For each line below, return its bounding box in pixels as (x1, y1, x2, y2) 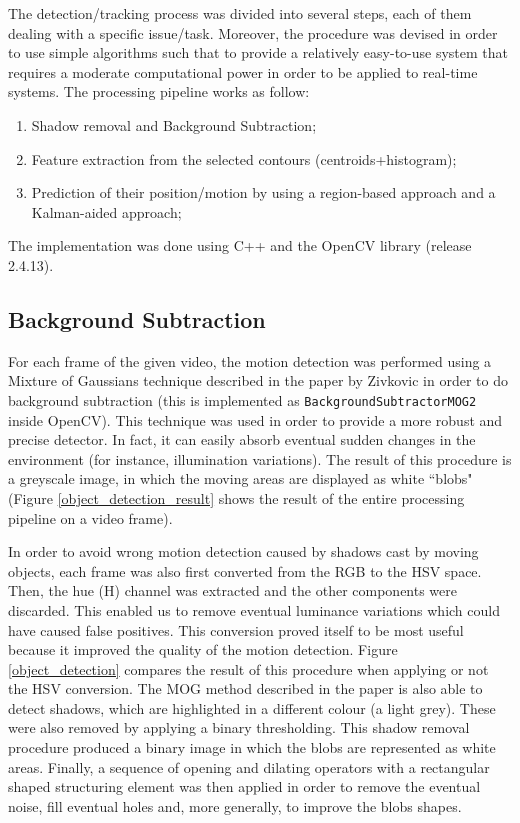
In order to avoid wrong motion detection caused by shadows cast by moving (8, 541, 479, 562)
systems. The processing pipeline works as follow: (8, 81, 310, 102)
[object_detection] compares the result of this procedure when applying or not (8, 658, 489, 679)
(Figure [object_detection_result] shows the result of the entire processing (8, 487, 465, 508)
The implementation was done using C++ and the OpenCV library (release (8, 235, 472, 256)
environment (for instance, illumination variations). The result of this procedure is (8, 448, 512, 469)
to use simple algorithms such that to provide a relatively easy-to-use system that (8, 42, 509, 63)
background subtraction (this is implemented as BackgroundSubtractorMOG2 (8, 389, 477, 410)
